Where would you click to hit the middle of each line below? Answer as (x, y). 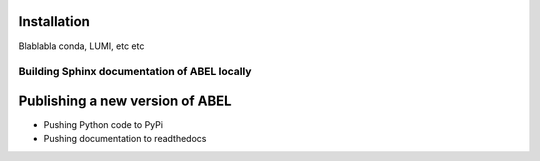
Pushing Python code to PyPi (103, 124)
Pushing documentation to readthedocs (125, 139)
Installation (54, 21)
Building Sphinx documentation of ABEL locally (135, 72)
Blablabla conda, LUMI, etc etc (81, 46)
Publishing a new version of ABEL (125, 100)
